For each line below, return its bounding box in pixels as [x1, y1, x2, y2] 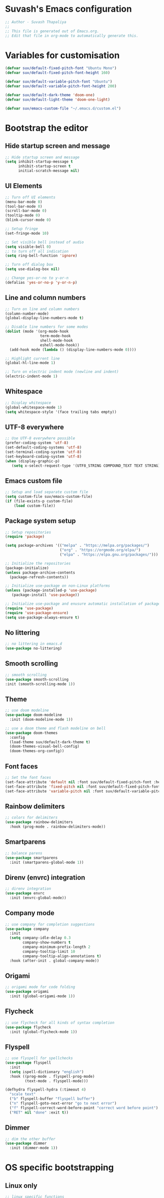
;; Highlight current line [5, 356, 60, 361]
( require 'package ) [5, 534, 45, 539]
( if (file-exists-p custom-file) [5, 498, 73, 504]
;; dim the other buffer [5, 1136, 56, 1141]
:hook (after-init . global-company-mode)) [9, 958, 99, 963]
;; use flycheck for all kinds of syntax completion [5, 1020, 115, 1025]
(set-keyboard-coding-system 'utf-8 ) [5, 454, 82, 459]
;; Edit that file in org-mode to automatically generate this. [5, 33, 139, 38]
